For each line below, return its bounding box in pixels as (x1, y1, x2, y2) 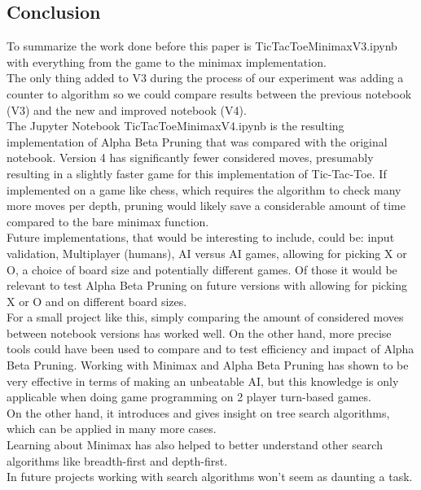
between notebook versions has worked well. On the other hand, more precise (7, 324, 392, 341)
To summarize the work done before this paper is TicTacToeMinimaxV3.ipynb (7, 37, 397, 55)
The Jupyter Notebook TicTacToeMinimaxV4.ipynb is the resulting (7, 117, 344, 134)
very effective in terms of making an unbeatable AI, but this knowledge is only (7, 372, 399, 389)
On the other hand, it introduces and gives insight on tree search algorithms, (7, 404, 390, 421)
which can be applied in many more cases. (7, 420, 217, 437)
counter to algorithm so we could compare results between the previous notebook (7, 85, 412, 102)
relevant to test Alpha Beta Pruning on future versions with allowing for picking (7, 277, 408, 294)
